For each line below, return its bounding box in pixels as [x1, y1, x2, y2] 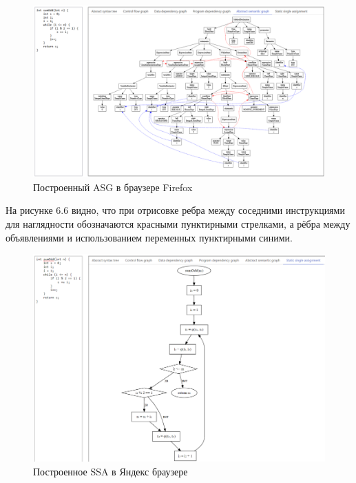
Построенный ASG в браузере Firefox [33, 179, 193, 194]
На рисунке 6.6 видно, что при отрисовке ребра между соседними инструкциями [6, 203, 345, 217]
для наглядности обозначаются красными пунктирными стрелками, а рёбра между [6, 217, 350, 231]
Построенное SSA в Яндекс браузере [33, 464, 188, 478]
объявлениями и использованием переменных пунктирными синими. [6, 230, 293, 244]
